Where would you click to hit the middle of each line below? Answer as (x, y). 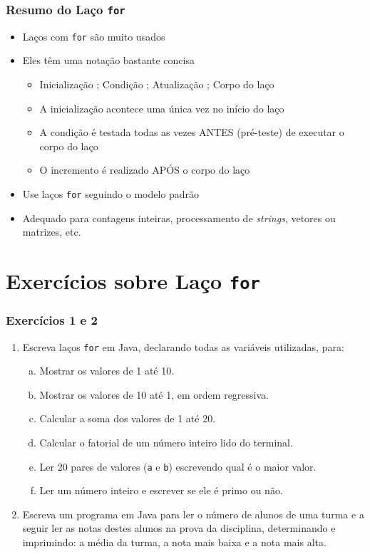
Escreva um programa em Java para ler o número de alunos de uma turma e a (193, 514)
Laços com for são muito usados (94, 36)
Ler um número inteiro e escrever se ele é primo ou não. (161, 490)
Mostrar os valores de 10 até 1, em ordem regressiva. (154, 394)
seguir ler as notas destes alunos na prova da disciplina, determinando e (179, 528)
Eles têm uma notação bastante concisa (108, 60)
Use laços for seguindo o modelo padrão (111, 194)
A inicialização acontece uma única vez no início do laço (162, 108)
